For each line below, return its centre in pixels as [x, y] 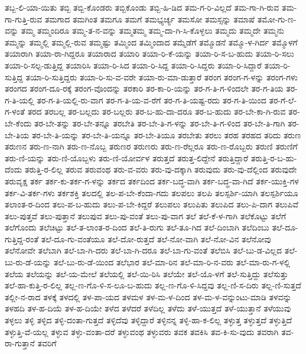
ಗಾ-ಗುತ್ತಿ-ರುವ [24, 19]
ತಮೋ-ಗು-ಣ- [277, 19]
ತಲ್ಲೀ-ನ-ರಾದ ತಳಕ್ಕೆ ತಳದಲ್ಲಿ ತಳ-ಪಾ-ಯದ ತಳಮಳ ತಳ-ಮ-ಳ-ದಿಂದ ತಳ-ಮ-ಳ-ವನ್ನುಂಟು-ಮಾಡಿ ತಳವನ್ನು [148, 296]
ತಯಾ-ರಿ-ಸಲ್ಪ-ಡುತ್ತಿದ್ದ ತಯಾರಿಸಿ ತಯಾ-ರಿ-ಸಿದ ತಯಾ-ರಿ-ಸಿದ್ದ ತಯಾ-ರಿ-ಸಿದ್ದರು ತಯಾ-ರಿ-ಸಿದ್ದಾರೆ [133, 65]
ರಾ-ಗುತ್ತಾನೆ [20, 343]
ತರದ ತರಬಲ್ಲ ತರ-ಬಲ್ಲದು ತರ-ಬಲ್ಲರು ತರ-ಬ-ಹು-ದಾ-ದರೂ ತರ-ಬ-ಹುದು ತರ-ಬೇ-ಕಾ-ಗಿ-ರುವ [157, 111]
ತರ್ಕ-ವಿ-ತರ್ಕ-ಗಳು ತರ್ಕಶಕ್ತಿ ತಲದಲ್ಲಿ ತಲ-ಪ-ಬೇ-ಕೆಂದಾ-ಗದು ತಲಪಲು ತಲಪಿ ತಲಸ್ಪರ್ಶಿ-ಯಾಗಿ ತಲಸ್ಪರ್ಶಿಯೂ [152, 192]
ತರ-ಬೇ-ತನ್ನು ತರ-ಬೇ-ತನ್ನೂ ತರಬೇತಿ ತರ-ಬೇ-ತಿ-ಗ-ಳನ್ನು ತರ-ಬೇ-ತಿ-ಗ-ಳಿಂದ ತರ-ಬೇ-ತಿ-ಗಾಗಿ [160, 123]
